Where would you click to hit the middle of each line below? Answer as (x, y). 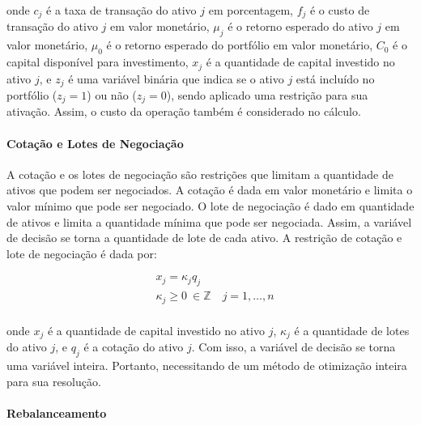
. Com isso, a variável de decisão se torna (293, 347)
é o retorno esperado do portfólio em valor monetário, (240, 45)
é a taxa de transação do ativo (121, 10)
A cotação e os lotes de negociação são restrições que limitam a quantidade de (200, 174)
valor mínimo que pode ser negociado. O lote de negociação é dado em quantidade (210, 205)
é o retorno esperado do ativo (300, 26)
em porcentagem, (251, 10)
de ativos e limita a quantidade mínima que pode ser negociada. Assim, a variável (209, 221)
